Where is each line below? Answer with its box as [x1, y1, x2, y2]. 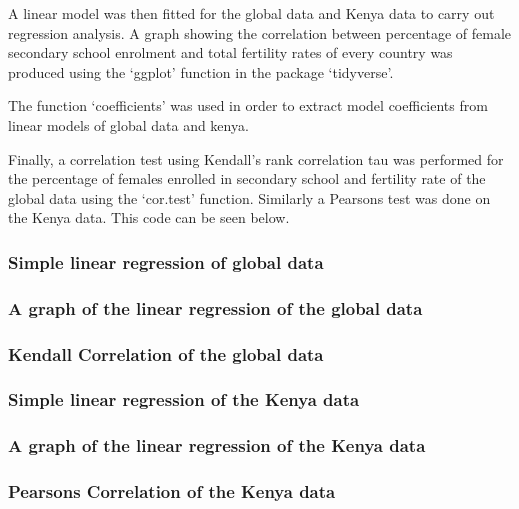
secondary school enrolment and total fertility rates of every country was [8, 42, 453, 63]
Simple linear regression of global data [8, 249, 324, 274]
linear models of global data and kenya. [8, 114, 249, 135]
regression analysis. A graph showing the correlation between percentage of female [8, 22, 512, 43]
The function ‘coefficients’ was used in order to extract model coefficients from [8, 95, 488, 116]
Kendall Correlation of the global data [8, 341, 324, 366]
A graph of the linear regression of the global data [8, 295, 423, 320]
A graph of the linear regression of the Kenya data [8, 433, 426, 458]
